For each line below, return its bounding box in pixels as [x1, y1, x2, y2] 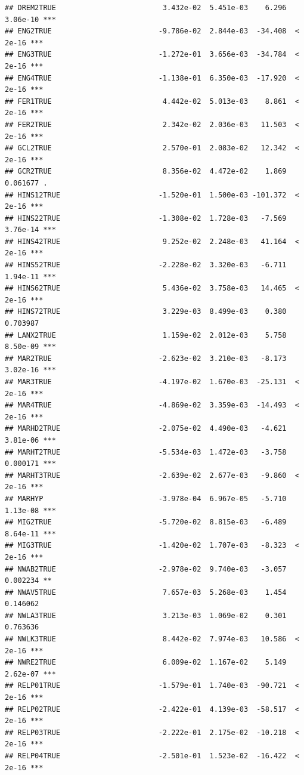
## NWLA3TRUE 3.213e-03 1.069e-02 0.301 [5, 611, 287, 620]
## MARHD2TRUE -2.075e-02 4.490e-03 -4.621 [5, 424, 287, 433]
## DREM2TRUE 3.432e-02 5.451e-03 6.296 [5, 4, 287, 12]
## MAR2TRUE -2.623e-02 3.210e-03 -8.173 [5, 354, 287, 363]
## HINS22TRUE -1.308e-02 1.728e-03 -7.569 [5, 214, 287, 223]
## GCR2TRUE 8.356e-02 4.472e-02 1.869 [5, 167, 287, 176]
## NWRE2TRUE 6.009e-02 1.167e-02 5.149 [5, 658, 287, 667]
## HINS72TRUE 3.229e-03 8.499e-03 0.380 [5, 307, 287, 316]
